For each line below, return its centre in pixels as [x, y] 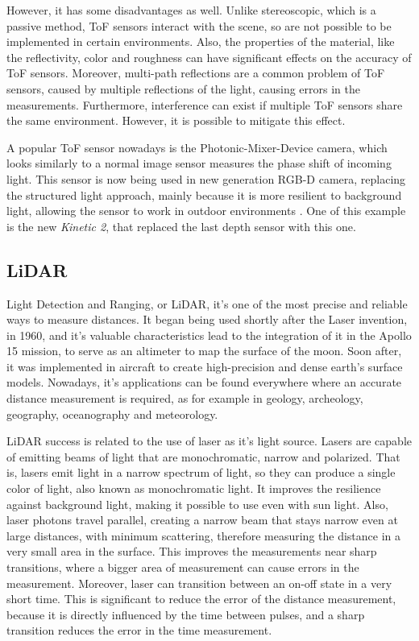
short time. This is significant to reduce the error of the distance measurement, [201, 599]
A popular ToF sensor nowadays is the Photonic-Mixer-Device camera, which [197, 147]
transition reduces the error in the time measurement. [139, 630]
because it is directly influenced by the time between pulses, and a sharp [186, 614]
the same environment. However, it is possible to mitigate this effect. [176, 120]
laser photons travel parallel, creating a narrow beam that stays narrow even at [202, 520]
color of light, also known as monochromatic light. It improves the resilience [194, 488]
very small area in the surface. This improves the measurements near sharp [192, 551]
